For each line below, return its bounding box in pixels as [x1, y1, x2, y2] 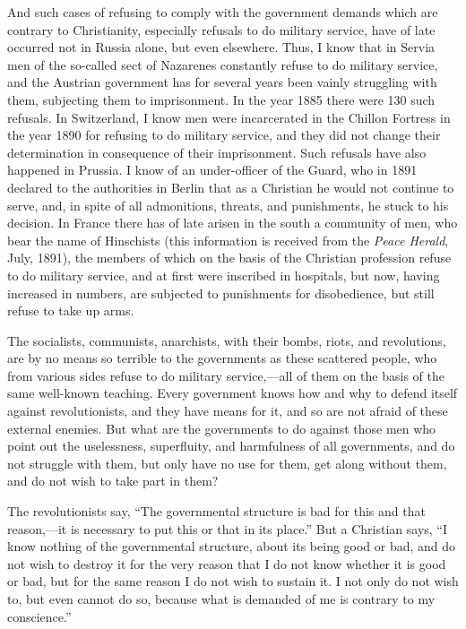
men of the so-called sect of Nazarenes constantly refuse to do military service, [7, 55, 438, 73]
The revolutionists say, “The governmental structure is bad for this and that [7, 502, 426, 521]
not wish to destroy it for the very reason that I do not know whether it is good [7, 554, 446, 573]
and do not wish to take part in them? [7, 471, 219, 490]
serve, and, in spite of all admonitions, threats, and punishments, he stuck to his [7, 195, 449, 214]
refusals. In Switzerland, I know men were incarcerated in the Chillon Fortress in [7, 108, 451, 126]
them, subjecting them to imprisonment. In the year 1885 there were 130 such [7, 90, 436, 108]
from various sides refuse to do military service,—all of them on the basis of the [7, 366, 444, 384]
